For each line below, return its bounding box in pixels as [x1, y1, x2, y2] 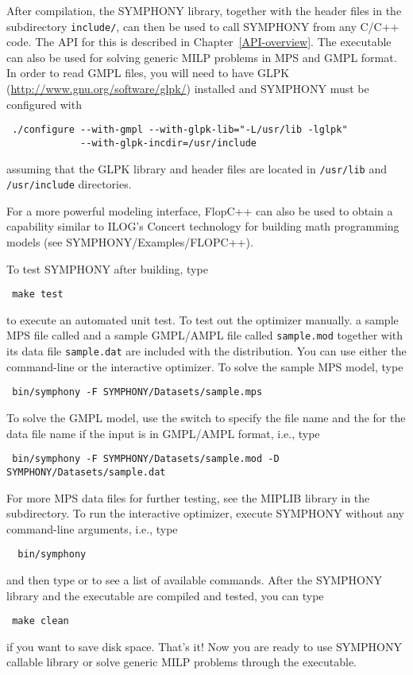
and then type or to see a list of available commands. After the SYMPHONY [6, 571, 382, 588]
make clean [12, 615, 69, 627]
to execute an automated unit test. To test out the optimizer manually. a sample [6, 311, 399, 328]
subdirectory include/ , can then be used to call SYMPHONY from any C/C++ [6, 17, 399, 34]
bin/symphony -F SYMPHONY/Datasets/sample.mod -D [12, 453, 280, 465]
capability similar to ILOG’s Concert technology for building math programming [6, 218, 399, 235]
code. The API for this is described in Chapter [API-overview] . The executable [6, 33, 392, 50]
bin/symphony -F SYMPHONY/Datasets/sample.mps [12, 386, 263, 398]
